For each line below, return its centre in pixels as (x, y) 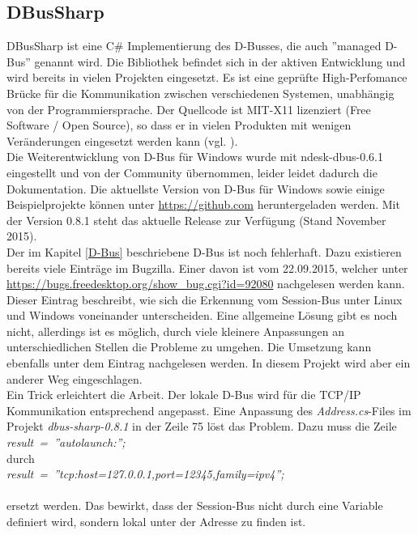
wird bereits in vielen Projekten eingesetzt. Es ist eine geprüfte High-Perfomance (207, 77)
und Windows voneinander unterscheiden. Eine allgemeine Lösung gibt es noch (202, 315)
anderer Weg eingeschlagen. (75, 378)
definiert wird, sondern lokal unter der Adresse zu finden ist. (156, 522)
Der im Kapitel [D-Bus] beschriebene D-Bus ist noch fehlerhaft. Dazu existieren (204, 251)
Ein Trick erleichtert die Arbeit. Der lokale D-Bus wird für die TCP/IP (184, 395)
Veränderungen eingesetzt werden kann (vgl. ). (122, 140)
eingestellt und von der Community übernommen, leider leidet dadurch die (192, 172)
